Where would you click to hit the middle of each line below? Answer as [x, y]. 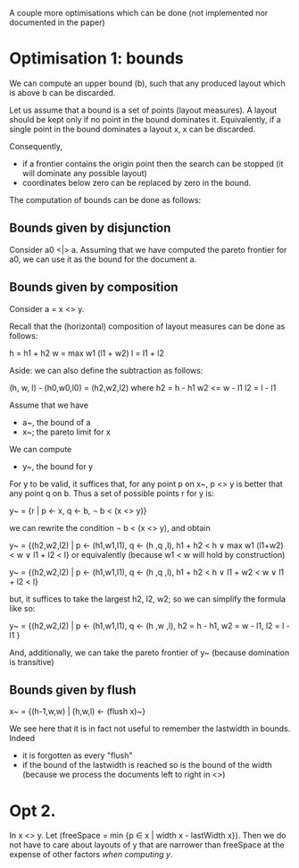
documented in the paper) [57, 22]
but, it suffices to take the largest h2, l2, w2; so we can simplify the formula [148, 599]
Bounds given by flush [73, 690]
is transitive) [32, 662]
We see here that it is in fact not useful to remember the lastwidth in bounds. [150, 729]
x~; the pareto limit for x [66, 432]
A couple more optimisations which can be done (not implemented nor [139, 13]
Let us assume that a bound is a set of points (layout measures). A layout [143, 110]
